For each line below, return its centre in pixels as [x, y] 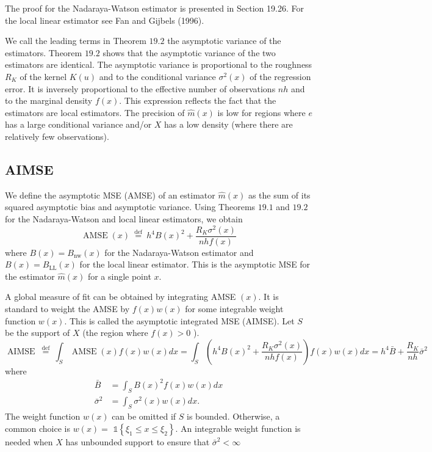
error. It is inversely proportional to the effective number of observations [140, 88]
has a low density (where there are [229, 124]
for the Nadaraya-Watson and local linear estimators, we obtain [124, 218]
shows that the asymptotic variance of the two [189, 52]
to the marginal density [49, 100]
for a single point [119, 276]
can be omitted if [144, 416]
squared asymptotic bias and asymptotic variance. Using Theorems [130, 207]
